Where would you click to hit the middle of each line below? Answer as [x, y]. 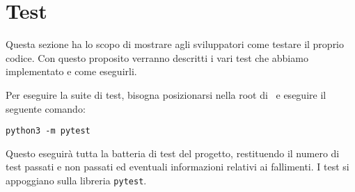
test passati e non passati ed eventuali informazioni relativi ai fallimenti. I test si [177, 167]
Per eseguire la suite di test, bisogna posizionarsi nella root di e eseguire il [166, 94]
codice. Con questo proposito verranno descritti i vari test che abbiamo [157, 57]
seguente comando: [46, 108]
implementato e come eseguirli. [71, 71]
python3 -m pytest [48, 131]
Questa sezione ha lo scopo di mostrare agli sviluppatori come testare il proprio [175, 44]
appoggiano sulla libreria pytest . [76, 180]
